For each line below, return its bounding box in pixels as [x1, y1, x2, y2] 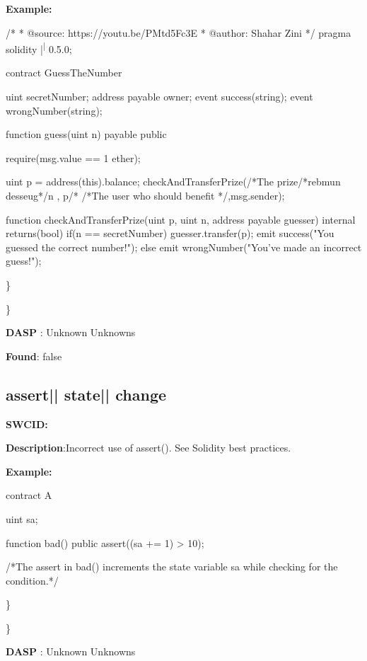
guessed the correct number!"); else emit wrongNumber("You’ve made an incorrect [6, 239, 362, 254]
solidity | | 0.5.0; [6, 40, 72, 56]
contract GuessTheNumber [6, 65, 122, 80]
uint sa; [6, 511, 38, 526]
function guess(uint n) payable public [6, 127, 167, 142]
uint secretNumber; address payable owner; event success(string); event [6, 89, 313, 104]
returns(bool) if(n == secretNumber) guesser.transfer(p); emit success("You [6, 226, 334, 241]
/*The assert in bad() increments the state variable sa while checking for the [6, 559, 338, 574]
